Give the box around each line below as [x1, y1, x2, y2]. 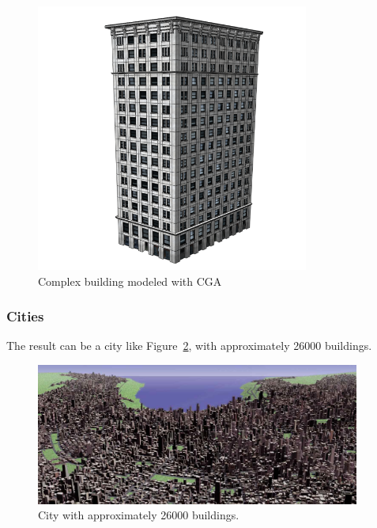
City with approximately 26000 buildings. [38, 507, 239, 523]
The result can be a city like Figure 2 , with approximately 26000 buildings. [6, 337, 372, 354]
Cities [6, 306, 44, 326]
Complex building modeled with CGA [38, 272, 222, 289]
